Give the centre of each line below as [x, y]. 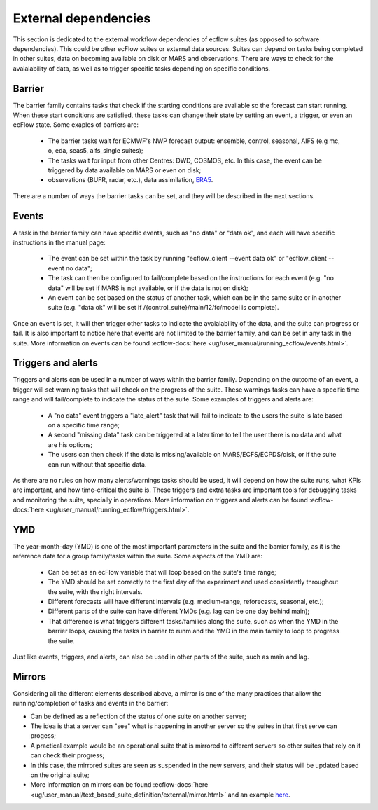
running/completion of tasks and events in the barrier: [91, 703]
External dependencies [82, 18]
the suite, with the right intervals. [95, 591]
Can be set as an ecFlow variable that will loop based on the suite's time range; [162, 572]
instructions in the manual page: [59, 242]
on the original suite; [60, 775]
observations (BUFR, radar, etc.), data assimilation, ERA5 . [131, 180]
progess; [43, 736]
